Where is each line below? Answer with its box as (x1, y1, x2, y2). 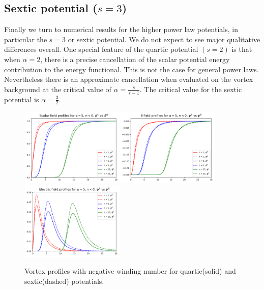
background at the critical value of (4, 83, 111, 94)
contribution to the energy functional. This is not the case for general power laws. (4, 64, 259, 74)
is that (231, 44, 252, 54)
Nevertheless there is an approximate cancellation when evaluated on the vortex (4, 74, 253, 84)
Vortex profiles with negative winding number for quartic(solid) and (24, 266, 236, 276)
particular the (4, 34, 47, 44)
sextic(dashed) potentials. (24, 276, 104, 286)
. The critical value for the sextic (139, 83, 242, 94)
